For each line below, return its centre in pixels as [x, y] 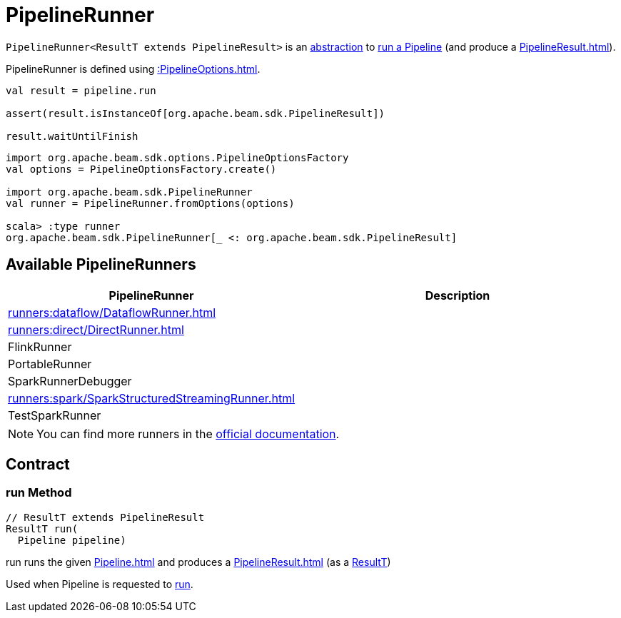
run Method [39, 493]
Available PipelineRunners [101, 265]
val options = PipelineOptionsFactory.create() [141, 169]
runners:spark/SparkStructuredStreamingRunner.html [152, 398]
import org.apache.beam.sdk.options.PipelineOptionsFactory [177, 157]
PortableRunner [50, 364]
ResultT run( [42, 528]
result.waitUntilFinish [72, 136]
